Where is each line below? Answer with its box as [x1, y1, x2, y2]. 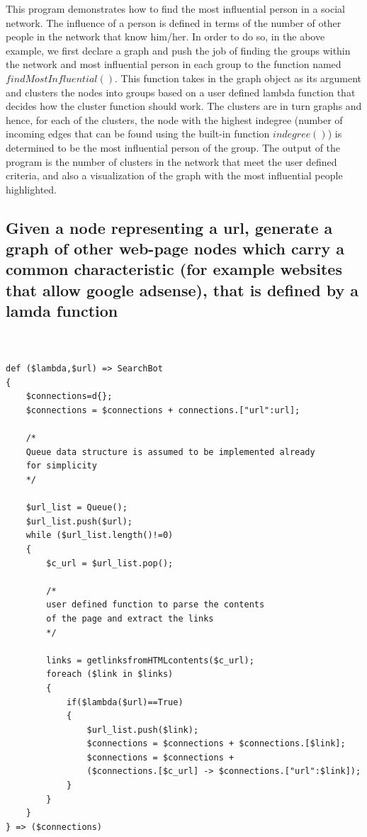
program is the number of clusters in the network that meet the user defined [6, 154, 337, 169]
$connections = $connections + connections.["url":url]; [26, 405, 300, 416]
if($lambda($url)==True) [66, 697, 183, 707]
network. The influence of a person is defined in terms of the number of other [6, 15, 341, 30]
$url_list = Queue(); [26, 502, 128, 513]
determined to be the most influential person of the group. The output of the [6, 140, 341, 155]
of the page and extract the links [46, 613, 214, 624]
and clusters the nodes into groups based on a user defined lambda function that [6, 84, 356, 99]
